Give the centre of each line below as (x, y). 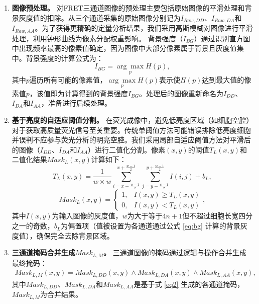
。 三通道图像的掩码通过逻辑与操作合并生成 (175, 252)
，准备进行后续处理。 (76, 103)
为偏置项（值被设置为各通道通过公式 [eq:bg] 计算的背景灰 (154, 226)
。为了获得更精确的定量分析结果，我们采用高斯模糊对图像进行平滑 (144, 28)
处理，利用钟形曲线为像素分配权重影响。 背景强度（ (97, 38)
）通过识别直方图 (222, 38)
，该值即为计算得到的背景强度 (79, 93)
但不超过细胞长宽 (211, 216)
